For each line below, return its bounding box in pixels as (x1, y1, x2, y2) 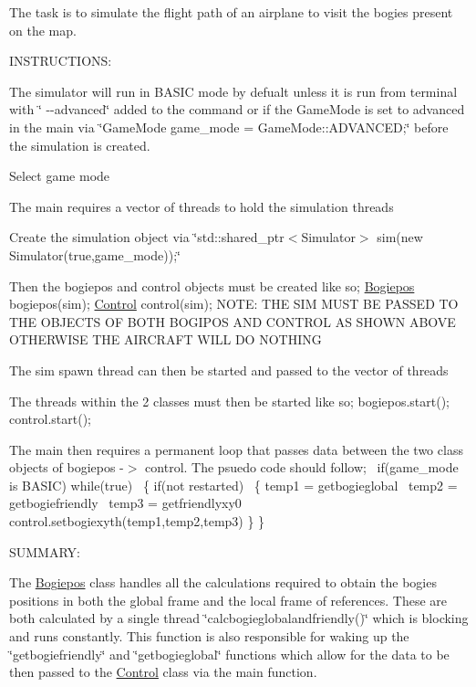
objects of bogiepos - (9, 458, 124, 477)
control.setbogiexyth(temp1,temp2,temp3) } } (9, 512, 265, 531)
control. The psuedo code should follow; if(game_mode (145, 458, 459, 477)
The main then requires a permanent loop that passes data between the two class (9, 439, 463, 459)
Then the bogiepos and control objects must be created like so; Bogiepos (9, 276, 415, 295)
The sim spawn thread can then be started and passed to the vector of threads (9, 360, 449, 379)
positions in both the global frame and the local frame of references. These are (9, 590, 447, 609)
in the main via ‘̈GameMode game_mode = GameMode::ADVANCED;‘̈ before (9, 117, 449, 136)
